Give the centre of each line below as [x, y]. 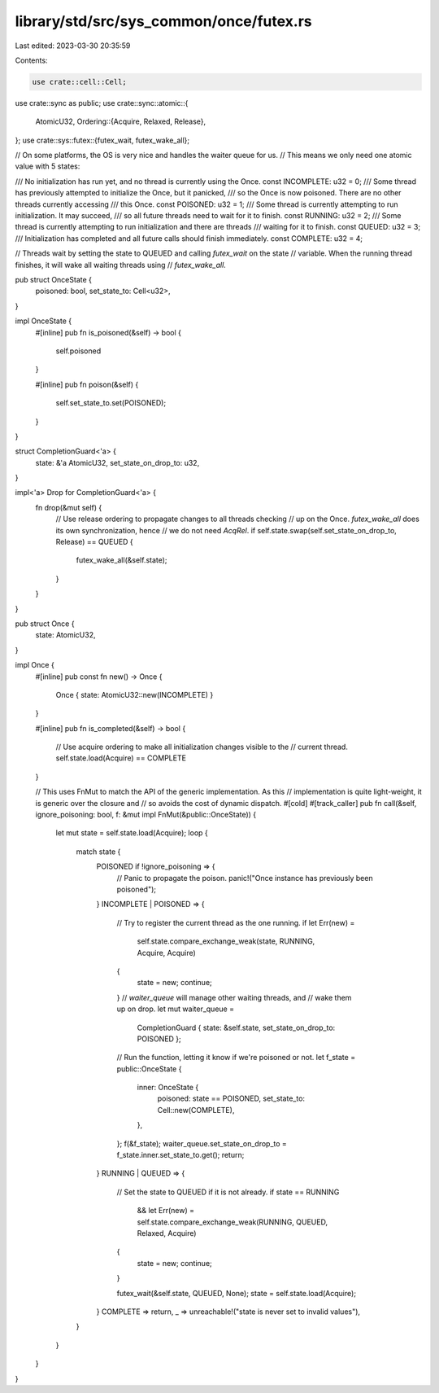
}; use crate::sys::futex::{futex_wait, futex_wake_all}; [102, 140]
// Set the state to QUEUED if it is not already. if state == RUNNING [228, 1192]
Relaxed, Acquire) [167, 1233]
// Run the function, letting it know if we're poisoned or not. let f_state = [236, 1058]
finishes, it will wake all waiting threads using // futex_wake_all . [121, 265]
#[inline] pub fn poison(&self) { [87, 384]
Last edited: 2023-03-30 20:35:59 [73, 46]
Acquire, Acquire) [167, 953]
